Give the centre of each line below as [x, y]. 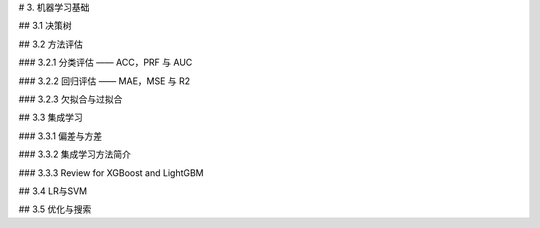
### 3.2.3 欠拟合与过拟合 [70, 99]
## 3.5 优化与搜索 [55, 209]
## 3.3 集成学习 [51, 117]
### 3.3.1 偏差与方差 [60, 136]
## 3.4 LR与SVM [53, 191]
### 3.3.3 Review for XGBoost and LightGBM [111, 172]
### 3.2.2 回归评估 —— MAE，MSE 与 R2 [104, 81]
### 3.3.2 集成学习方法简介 [75, 154]
